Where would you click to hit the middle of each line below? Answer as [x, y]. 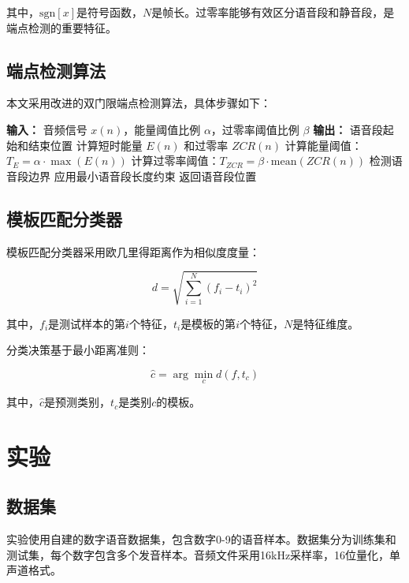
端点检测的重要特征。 [61, 27]
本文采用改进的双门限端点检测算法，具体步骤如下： [139, 103]
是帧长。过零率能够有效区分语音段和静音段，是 [273, 12]
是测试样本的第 [87, 323]
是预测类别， [78, 402]
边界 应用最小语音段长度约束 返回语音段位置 [142, 176]
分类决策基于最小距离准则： [78, 350]
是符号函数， [109, 12]
